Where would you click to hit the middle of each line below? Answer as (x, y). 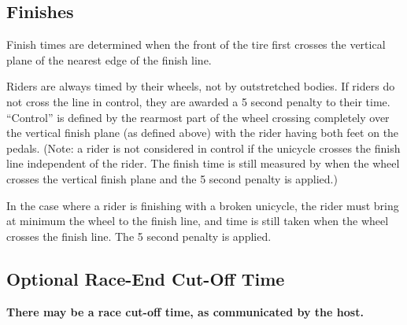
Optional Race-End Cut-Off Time (146, 278)
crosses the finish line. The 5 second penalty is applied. (139, 236)
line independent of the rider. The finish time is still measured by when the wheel (203, 163)
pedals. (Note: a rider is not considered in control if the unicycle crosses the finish (203, 148)
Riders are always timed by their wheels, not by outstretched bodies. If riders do (201, 86)
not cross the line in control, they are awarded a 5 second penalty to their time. (198, 101)
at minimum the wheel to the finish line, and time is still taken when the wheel (198, 221)
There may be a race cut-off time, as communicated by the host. (185, 311)
